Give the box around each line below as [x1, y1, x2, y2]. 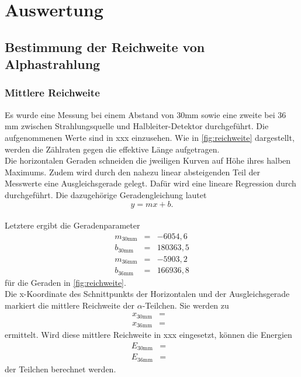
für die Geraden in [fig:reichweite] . [5, 276, 126, 288]
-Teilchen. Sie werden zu [142, 299, 229, 311]
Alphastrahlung [5, 55, 101, 73]
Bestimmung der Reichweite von [5, 37, 205, 56]
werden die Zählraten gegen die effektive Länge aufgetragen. [5, 143, 220, 155]
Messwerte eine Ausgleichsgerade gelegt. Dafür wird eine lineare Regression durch [5, 177, 296, 189]
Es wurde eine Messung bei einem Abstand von [5, 108, 174, 120]
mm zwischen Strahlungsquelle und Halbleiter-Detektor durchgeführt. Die [5, 120, 269, 132]
